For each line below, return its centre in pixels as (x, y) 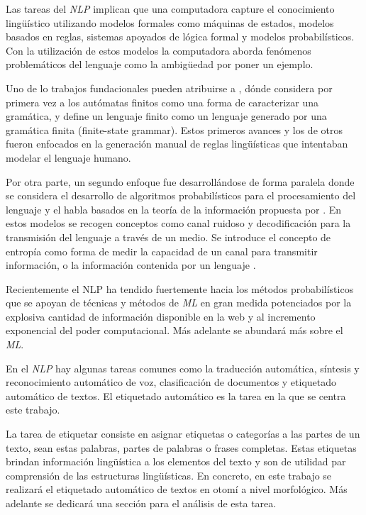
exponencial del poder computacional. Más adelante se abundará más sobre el (174, 330)
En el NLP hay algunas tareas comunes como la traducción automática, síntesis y (183, 368)
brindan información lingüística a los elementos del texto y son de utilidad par (176, 461)
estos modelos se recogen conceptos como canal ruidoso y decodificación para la (178, 223)
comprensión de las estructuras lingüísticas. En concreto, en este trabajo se (169, 475)
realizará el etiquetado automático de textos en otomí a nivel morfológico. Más (177, 489)
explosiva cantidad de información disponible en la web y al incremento (161, 316)
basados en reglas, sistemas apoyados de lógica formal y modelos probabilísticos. (180, 37)
